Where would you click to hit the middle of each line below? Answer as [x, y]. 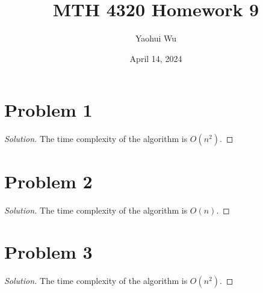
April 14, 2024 [156, 58]
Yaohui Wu [156, 38]
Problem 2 [48, 181]
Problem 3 [48, 252]
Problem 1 [48, 110]
